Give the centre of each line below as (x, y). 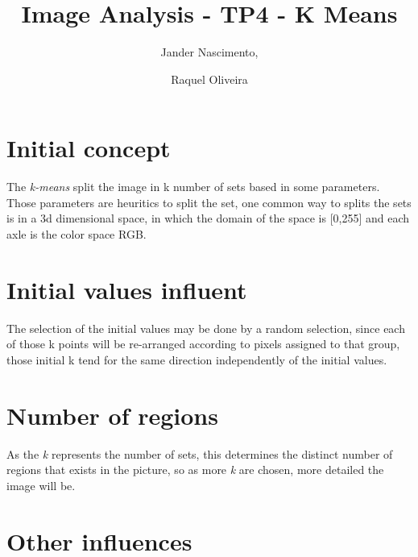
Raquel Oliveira (209, 79)
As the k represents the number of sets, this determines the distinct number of (200, 453)
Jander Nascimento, (209, 52)
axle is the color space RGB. (77, 234)
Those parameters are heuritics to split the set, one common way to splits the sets (209, 202)
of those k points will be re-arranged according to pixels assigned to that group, (203, 344)
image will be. (41, 485)
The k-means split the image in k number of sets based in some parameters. (193, 187)
